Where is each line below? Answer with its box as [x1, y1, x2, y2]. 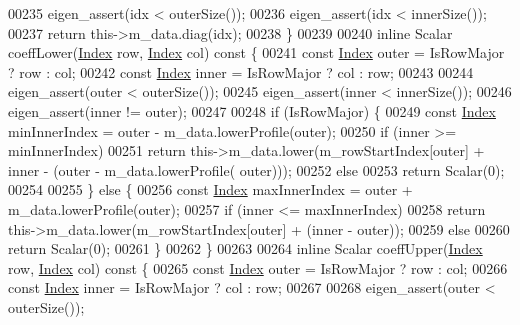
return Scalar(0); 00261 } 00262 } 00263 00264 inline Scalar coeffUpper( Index [8, 238, 483, 259]
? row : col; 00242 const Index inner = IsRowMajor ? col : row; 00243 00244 [8, 61, 474, 82]
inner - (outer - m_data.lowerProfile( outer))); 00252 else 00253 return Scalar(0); [8, 159, 505, 180]
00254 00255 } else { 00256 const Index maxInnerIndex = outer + [8, 179, 413, 200]
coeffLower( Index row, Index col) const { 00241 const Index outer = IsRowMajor [8, 42, 505, 63]
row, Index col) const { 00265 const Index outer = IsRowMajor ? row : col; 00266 [8, 257, 508, 278]
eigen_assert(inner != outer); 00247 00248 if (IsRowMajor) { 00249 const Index [8, 100, 496, 121]
